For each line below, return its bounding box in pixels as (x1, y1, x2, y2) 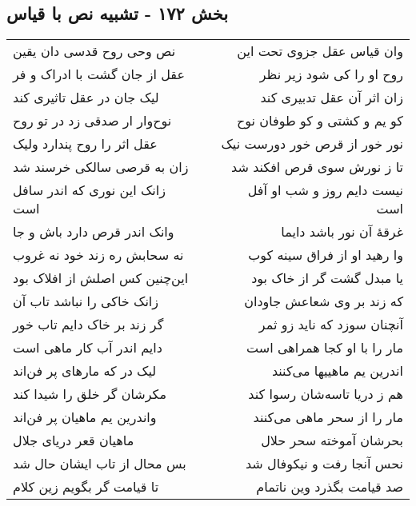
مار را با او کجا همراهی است (246, 338, 403, 357)
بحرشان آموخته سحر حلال (261, 431, 403, 450)
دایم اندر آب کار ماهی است (13, 338, 162, 357)
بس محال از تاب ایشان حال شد (13, 454, 186, 473)
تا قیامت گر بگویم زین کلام (13, 477, 159, 496)
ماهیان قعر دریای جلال (13, 431, 134, 450)
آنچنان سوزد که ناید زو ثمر (258, 315, 403, 334)
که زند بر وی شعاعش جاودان (244, 292, 403, 311)
